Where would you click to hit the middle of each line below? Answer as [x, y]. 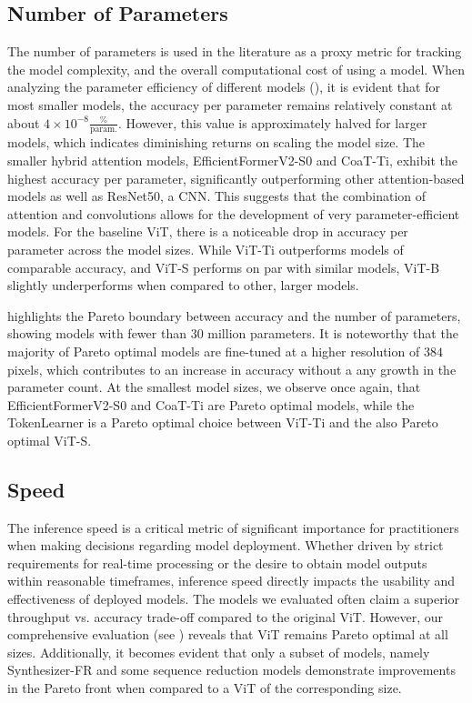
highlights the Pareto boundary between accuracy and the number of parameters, [234, 315]
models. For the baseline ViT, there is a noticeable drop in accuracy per [208, 231]
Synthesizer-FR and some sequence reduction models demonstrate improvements [231, 670]
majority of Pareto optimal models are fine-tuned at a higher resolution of [214, 351]
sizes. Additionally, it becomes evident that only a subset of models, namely [219, 652]
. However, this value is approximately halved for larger [272, 122]
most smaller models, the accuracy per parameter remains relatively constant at [230, 104]
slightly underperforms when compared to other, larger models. [183, 285]
